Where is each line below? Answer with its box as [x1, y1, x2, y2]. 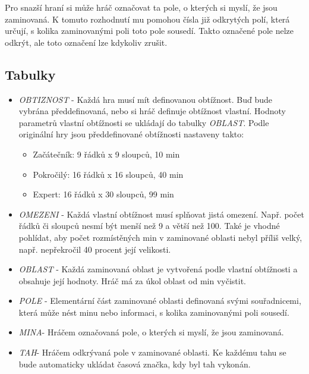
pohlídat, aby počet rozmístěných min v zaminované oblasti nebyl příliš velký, [18, 231, 302, 243]
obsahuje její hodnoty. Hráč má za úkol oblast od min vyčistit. [18, 274, 246, 287]
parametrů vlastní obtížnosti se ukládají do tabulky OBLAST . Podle [18, 116, 269, 128]
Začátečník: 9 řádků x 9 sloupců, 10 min [33, 147, 180, 160]
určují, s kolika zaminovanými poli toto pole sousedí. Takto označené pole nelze [5, 24, 294, 37]
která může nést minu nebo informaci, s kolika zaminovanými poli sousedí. [18, 306, 289, 318]
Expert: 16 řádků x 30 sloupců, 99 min [33, 188, 174, 200]
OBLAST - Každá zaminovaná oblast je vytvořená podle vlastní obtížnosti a [18, 263, 298, 275]
